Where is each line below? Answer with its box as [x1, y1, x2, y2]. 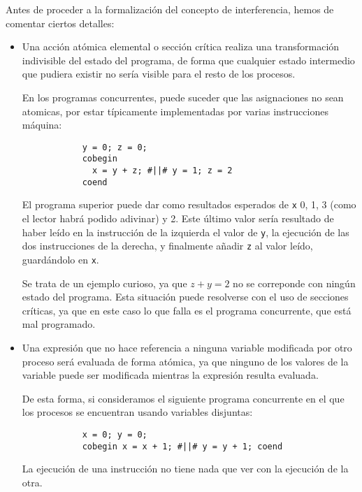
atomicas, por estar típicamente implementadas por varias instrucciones [22, 103, 328, 118]
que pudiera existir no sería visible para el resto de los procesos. [22, 66, 296, 81]
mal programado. [22, 317, 96, 331]
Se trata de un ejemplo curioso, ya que [22, 275, 187, 290]
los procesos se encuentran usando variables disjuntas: [22, 405, 253, 419]
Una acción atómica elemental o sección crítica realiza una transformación [22, 39, 340, 54]
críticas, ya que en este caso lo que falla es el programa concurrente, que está [22, 303, 352, 317]
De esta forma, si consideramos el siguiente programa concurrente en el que [22, 391, 345, 405]
